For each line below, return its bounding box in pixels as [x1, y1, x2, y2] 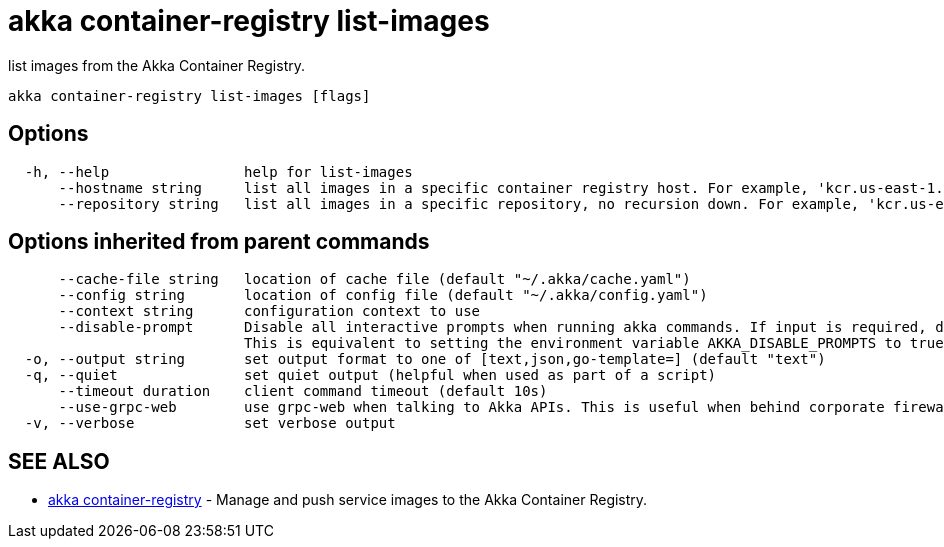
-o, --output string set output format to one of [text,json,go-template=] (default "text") [24, 351, 826, 368]
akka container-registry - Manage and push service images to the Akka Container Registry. [48, 491, 648, 509]
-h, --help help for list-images [24, 163, 413, 180]
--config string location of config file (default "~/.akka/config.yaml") [58, 287, 708, 304]
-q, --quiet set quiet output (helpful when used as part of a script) [24, 367, 717, 384]
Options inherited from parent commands [8, 229, 430, 255]
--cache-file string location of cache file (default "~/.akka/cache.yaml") [58, 271, 691, 288]
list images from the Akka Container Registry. [8, 56, 306, 74]
